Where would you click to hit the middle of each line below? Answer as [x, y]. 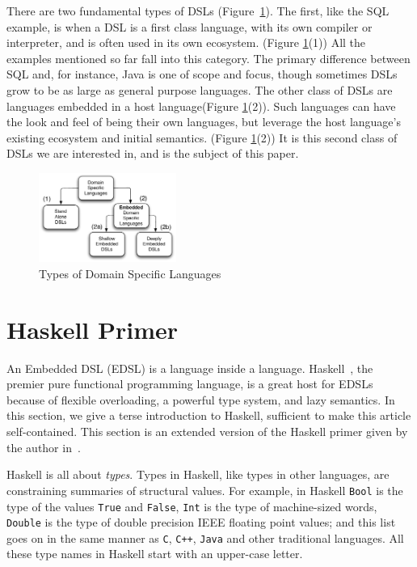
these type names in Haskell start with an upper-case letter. [155, 554]
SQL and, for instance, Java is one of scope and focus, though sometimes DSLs [202, 74]
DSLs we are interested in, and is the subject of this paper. [153, 153]
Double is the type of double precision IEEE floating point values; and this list [201, 522]
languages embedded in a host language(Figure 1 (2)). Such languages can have [201, 106]
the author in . [44, 447]
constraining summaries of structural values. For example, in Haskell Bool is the [205, 490]
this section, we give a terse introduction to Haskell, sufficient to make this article [209, 415]
